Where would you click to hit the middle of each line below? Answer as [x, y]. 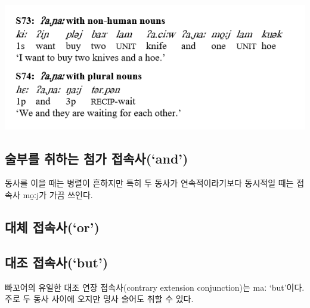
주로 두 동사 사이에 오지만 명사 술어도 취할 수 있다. [99, 299]
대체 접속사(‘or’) [52, 227]
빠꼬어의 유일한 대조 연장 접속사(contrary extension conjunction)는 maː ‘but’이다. [155, 287]
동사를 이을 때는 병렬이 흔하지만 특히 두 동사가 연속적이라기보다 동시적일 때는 [149, 183]
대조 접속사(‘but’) [57, 262]
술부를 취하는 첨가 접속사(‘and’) [97, 158]
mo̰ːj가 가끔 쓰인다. [58, 195]
